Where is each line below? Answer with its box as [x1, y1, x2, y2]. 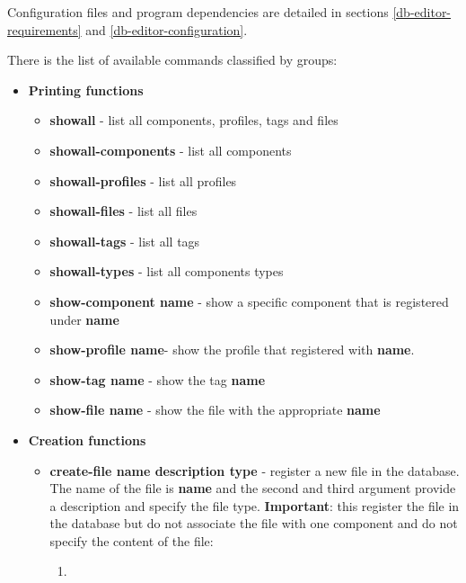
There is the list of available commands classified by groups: [7, 50, 338, 69]
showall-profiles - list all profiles [49, 171, 237, 190]
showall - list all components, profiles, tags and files [49, 111, 339, 130]
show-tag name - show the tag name [49, 370, 266, 389]
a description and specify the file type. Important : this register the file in [49, 496, 460, 515]
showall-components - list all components [49, 140, 292, 159]
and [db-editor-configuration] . [85, 20, 248, 39]
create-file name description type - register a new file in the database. [49, 461, 460, 480]
